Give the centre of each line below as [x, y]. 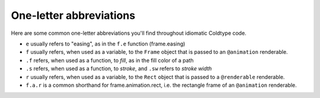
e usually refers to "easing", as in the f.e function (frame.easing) [105, 44]
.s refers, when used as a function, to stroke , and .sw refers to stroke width [119, 68]
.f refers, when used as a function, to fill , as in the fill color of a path [110, 60]
